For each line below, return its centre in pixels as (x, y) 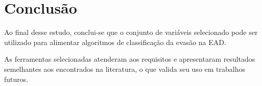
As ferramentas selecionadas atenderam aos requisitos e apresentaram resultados (130, 59)
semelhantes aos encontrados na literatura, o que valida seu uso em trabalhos (125, 69)
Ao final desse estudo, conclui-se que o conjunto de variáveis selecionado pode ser (131, 32)
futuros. (16, 79)
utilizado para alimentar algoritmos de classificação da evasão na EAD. (115, 42)
